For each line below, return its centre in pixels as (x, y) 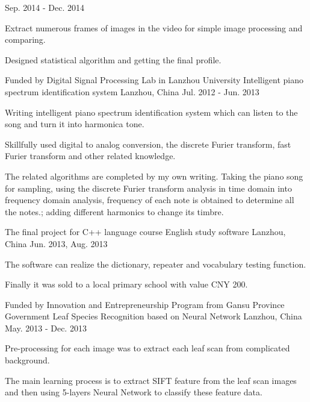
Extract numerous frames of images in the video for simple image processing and (154, 27)
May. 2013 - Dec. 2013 (46, 328)
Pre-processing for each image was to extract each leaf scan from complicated (147, 348)
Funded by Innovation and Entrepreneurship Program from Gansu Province (145, 304)
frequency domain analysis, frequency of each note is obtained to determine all (150, 200)
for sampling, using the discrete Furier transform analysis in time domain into (148, 188)
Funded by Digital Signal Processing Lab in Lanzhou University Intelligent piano (154, 80)
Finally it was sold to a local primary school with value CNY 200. (126, 284)
